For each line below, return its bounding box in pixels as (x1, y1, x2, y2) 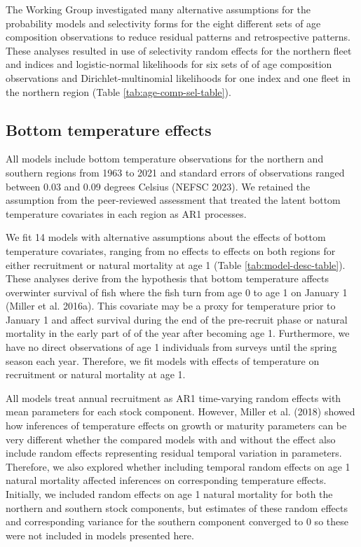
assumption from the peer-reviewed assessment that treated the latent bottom (6, 193, 341, 207)
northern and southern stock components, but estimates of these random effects (6, 500, 348, 515)
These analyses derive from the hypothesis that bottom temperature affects (6, 271, 329, 286)
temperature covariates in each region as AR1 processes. (6, 206, 247, 221)
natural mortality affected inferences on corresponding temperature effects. (6, 473, 327, 487)
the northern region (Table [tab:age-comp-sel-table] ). (6, 84, 231, 99)
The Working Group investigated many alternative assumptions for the (6, 2, 311, 16)
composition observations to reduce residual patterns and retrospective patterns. (6, 29, 350, 44)
